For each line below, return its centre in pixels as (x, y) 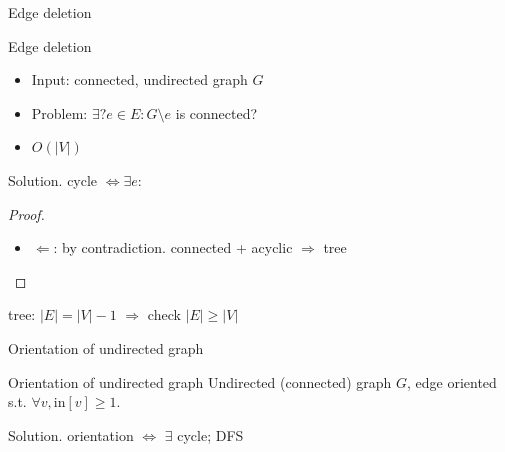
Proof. (26, 213)
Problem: (59, 112)
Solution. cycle (53, 179)
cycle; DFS (210, 434)
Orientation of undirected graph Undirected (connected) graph (200, 381)
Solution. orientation (71, 434)
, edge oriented (451, 381)
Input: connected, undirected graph (139, 79)
